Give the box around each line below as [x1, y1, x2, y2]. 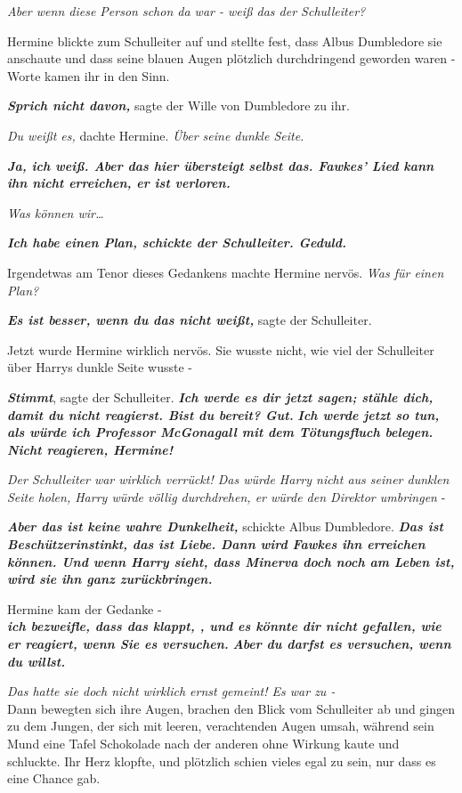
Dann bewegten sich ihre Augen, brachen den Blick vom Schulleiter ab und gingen [7, 699, 456, 717]
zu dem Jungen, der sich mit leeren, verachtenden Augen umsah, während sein [7, 716, 434, 735]
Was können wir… [7, 203, 104, 222]
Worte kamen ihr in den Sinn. [7, 66, 170, 85]
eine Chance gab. [7, 769, 101, 788]
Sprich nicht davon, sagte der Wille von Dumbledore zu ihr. [7, 96, 350, 115]
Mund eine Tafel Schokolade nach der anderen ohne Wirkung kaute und [7, 734, 400, 752]
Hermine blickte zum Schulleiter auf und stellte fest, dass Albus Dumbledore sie [7, 31, 442, 50]
